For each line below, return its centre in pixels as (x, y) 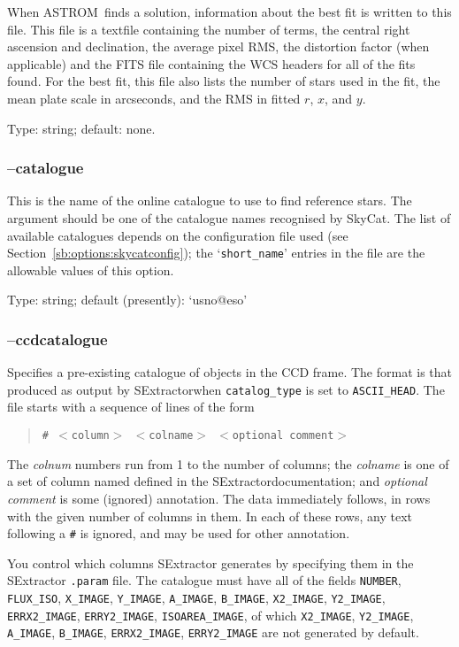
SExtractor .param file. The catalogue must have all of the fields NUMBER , (204, 580)
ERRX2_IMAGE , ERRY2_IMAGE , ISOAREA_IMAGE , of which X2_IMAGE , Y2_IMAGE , (210, 615)
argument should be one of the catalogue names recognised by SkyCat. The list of (229, 217)
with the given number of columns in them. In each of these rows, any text (210, 516)
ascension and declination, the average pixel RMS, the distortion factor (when (218, 46)
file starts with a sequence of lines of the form (131, 407)
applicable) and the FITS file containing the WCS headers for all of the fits (211, 63)
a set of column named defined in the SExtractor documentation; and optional (217, 481)
